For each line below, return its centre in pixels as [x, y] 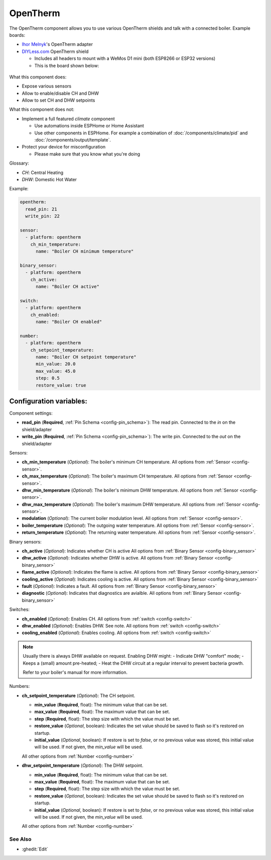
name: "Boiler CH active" [68, 287]
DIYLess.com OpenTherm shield [55, 51]
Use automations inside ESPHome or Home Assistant [89, 126]
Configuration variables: [48, 401]
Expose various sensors [47, 86]
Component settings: [31, 413]
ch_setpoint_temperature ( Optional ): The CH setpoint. [79, 695]
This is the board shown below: [67, 65]
